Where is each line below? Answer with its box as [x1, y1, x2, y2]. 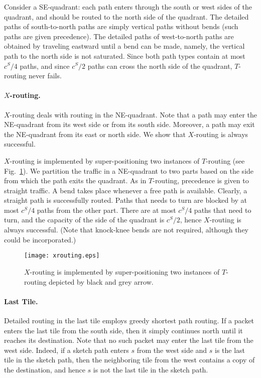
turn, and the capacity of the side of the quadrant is [4, 214, 165, 225]
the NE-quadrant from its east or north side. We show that [4, 129, 186, 139]
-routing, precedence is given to [153, 175, 249, 186]
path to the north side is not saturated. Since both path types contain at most [4, 50, 245, 61]
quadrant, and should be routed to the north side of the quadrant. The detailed [4, 11, 249, 22]
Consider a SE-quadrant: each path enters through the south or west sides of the [4, 2, 252, 12]
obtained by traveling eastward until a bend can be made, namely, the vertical [4, 41, 245, 51]
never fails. [29, 70, 62, 81]
